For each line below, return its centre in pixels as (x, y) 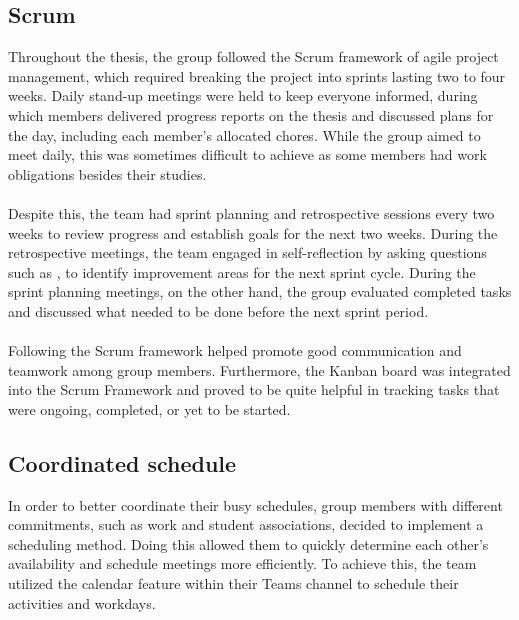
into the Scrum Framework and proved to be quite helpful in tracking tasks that (254, 389)
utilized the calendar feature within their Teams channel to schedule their (233, 583)
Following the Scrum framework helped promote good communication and (235, 350)
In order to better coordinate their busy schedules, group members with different (255, 504)
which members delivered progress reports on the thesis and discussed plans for (251, 114)
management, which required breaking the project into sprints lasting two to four (257, 75)
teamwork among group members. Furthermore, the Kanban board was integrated (259, 369)
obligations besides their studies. (107, 173)
